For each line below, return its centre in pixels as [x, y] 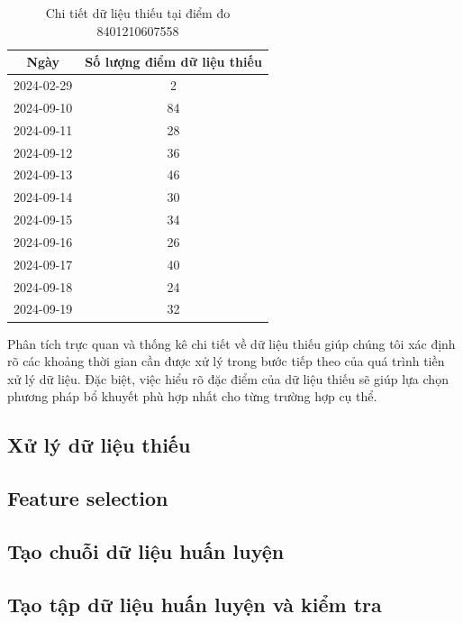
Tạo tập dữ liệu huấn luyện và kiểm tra [195, 604]
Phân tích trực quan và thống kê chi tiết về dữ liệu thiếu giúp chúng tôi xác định [231, 343]
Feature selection [88, 498]
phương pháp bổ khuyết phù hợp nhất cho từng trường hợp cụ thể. [192, 396]
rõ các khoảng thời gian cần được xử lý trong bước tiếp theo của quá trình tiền [226, 361]
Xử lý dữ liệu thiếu [99, 445]
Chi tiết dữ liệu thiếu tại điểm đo [138, 13]
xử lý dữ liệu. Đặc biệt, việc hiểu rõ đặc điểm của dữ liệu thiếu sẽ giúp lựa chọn [228, 378]
